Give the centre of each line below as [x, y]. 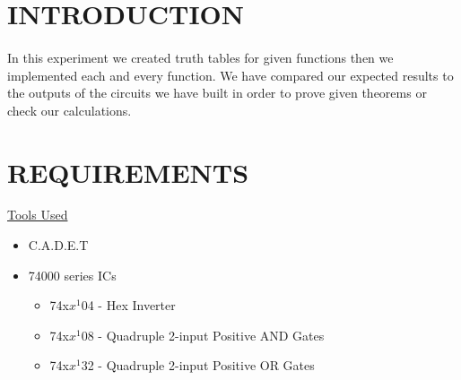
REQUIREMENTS [128, 172]
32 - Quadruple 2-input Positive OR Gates [198, 365]
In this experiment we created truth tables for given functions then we [200, 57]
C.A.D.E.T [58, 245]
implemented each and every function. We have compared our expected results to [230, 75]
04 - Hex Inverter [128, 305]
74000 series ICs [72, 275]
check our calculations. [70, 110]
